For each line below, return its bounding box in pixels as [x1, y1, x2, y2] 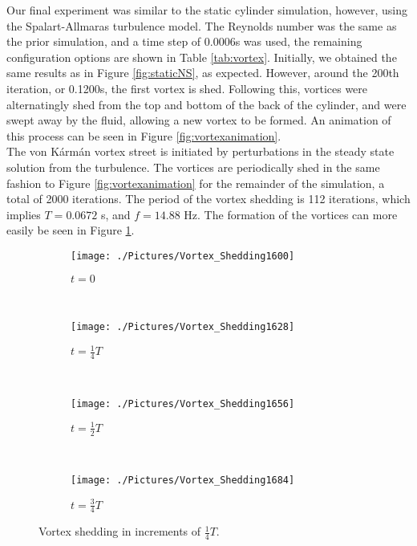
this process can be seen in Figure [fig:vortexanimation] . [6, 127, 281, 144]
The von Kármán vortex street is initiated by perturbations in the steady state [6, 143, 395, 160]
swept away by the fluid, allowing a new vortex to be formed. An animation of [6, 112, 391, 128]
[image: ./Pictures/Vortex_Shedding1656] [71, 397, 295, 409]
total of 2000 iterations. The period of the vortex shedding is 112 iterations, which [6, 190, 411, 207]
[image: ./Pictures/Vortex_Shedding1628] [71, 321, 295, 333]
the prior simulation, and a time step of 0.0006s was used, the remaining [6, 33, 362, 50]
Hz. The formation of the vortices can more [184, 206, 398, 222]
